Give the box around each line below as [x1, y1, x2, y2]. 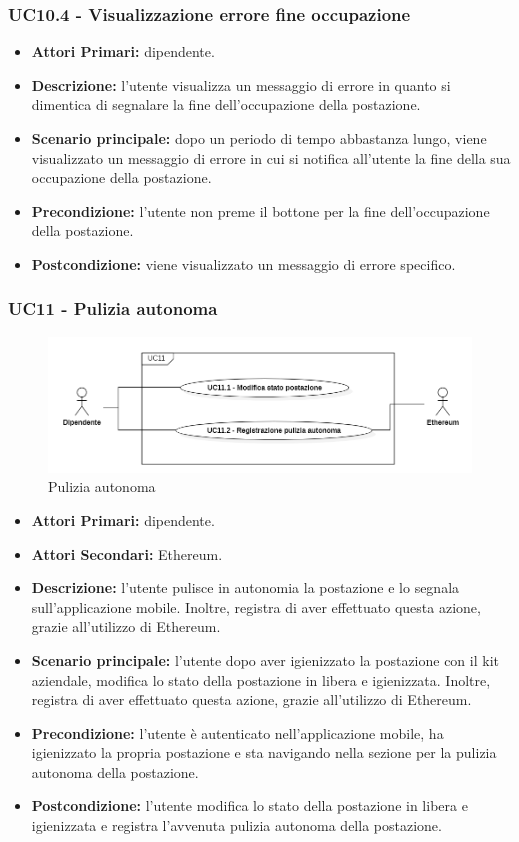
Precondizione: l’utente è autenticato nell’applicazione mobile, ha [31, 722, 444, 743]
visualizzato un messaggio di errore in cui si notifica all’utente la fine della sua [31, 147, 511, 168]
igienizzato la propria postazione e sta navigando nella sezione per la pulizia [31, 742, 497, 763]
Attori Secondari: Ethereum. [31, 543, 223, 564]
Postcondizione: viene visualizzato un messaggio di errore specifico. [31, 253, 456, 274]
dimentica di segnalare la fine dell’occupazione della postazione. [31, 94, 421, 115]
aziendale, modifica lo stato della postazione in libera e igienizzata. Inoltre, [31, 669, 491, 690]
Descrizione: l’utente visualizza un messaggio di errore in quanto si [31, 74, 451, 95]
